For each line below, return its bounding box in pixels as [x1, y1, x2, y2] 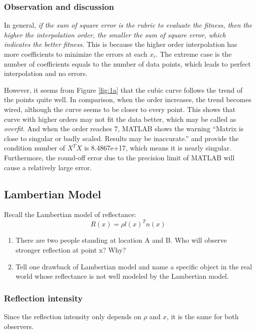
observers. [4, 321, 34, 331]
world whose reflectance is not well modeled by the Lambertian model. [15, 271, 229, 281]
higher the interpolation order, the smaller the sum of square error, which [4, 29, 226, 39]
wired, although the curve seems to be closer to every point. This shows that [4, 104, 236, 114]
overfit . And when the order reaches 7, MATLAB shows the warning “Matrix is [4, 123, 244, 134]
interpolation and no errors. [4, 68, 88, 78]
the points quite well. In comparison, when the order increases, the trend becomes [4, 94, 252, 105]
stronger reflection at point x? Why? [15, 245, 126, 255]
